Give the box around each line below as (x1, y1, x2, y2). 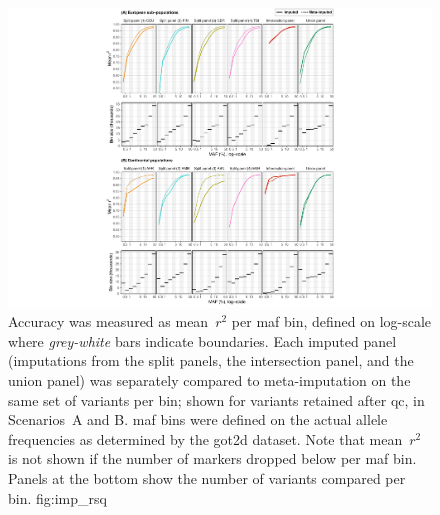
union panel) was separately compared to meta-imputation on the (8, 370, 411, 391)
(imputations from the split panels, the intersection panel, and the (8, 350, 414, 371)
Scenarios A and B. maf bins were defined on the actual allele (8, 409, 388, 430)
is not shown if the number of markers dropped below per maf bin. (8, 448, 417, 469)
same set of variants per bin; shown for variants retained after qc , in (8, 389, 425, 410)
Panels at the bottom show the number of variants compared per (8, 468, 406, 488)
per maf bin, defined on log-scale (231, 311, 432, 332)
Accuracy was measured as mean (8, 311, 209, 332)
